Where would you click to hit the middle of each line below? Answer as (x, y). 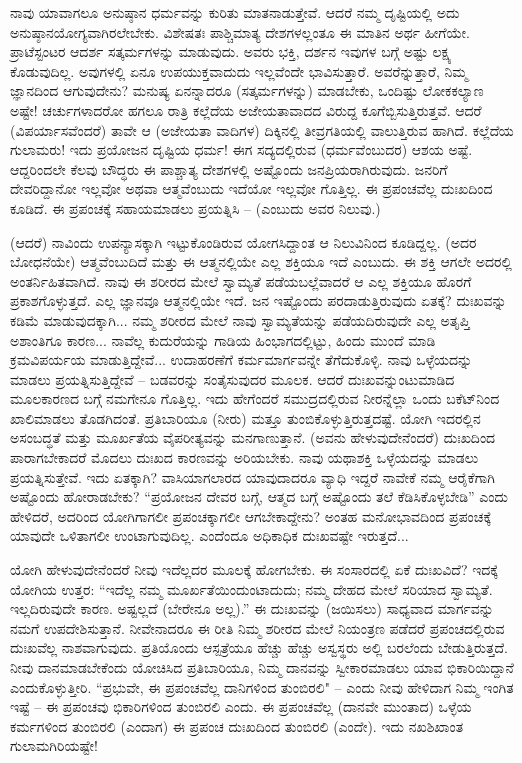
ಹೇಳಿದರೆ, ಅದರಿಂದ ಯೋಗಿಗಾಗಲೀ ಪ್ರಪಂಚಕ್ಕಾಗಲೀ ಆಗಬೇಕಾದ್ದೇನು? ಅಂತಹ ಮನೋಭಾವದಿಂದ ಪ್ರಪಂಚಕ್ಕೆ (251, 515)
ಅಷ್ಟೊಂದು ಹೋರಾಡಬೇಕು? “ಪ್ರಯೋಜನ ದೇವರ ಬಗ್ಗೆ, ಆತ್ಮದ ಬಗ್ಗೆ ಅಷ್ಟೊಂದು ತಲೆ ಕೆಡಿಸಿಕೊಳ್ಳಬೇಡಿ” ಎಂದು (259, 496)
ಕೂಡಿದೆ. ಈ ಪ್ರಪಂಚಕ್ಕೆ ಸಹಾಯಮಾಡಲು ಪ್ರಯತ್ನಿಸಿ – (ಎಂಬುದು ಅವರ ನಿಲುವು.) (195, 207)
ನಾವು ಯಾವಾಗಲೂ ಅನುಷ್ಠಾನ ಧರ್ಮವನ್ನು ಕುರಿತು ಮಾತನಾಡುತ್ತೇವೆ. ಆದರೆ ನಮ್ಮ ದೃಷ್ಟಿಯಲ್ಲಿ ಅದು (235, 12)
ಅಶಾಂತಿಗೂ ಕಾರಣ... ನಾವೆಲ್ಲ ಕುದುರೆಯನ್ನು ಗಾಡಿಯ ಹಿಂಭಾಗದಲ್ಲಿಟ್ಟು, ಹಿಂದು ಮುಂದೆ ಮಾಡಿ (223, 339)
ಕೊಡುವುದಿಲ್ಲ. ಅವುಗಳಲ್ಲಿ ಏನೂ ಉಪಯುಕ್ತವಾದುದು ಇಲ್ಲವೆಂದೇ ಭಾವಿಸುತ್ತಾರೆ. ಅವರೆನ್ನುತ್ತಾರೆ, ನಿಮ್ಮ (239, 70)
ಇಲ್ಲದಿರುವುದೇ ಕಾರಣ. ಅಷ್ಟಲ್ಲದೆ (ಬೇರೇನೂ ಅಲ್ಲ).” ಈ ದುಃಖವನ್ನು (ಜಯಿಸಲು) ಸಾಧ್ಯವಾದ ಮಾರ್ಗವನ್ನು (252, 608)
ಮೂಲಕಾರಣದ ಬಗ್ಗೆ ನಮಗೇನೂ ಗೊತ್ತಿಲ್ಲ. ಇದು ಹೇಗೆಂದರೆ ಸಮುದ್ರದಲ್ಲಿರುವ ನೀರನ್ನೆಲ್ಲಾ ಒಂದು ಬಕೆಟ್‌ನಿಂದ (255, 398)
